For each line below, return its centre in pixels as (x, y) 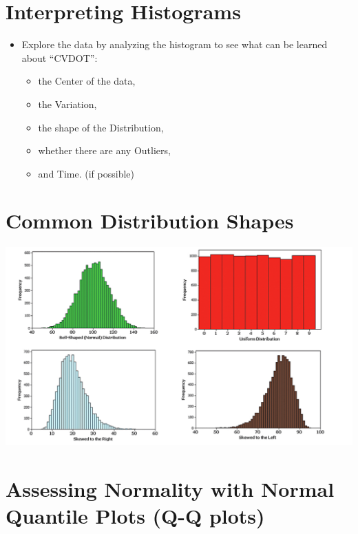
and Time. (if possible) (86, 173)
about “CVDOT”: (60, 57)
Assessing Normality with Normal (170, 489)
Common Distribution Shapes (150, 221)
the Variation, (67, 104)
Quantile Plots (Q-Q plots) (135, 516)
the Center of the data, (87, 81)
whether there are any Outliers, (104, 150)
